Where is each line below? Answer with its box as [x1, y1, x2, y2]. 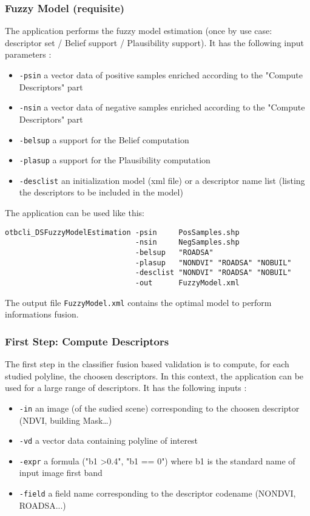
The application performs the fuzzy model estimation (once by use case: [5, 24, 272, 37]
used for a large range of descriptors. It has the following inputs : [5, 381, 247, 394]
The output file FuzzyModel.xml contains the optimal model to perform [5, 296, 272, 308]
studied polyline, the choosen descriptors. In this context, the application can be [5, 369, 304, 382]
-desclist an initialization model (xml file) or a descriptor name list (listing [19, 174, 305, 186]
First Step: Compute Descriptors [5, 333, 169, 348]
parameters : [5, 48, 52, 61]
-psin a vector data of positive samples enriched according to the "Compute [19, 69, 303, 81]
